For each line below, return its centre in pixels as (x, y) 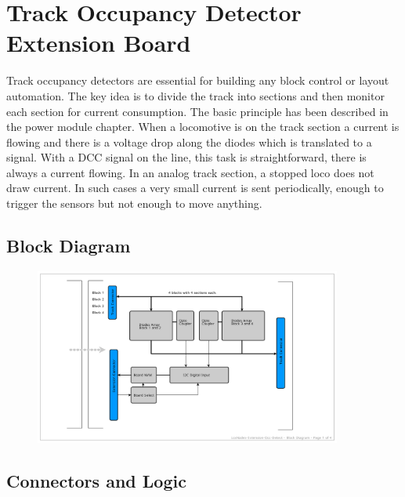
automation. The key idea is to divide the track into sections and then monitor (195, 95)
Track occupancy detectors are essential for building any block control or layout (198, 80)
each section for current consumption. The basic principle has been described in (197, 111)
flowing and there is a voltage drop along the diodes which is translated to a (189, 141)
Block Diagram (69, 246)
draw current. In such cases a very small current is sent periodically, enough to (195, 188)
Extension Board (99, 43)
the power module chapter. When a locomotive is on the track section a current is (203, 127)
